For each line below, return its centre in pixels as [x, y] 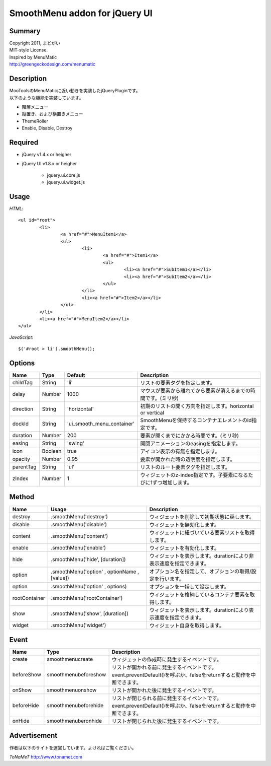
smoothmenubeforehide [75, 706]
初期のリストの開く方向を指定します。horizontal [197, 406]
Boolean [52, 451]
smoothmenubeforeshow [77, 675]
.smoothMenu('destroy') [79, 516]
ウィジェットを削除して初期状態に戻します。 [202, 517]
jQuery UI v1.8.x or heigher [49, 164]
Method [22, 497]
